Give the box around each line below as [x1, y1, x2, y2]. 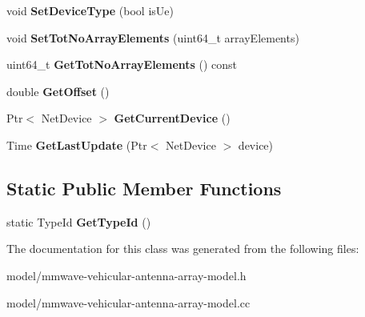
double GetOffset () [6, 82, 110, 99]
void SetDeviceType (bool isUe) [6, 2, 174, 18]
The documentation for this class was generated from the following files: [6, 240, 359, 257]
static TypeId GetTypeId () [6, 213, 151, 230]
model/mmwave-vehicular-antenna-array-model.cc [6, 294, 251, 311]
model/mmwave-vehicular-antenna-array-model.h [6, 267, 247, 283]
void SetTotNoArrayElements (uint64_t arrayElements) [6, 29, 299, 46]
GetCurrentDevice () [114, 110, 231, 126]
